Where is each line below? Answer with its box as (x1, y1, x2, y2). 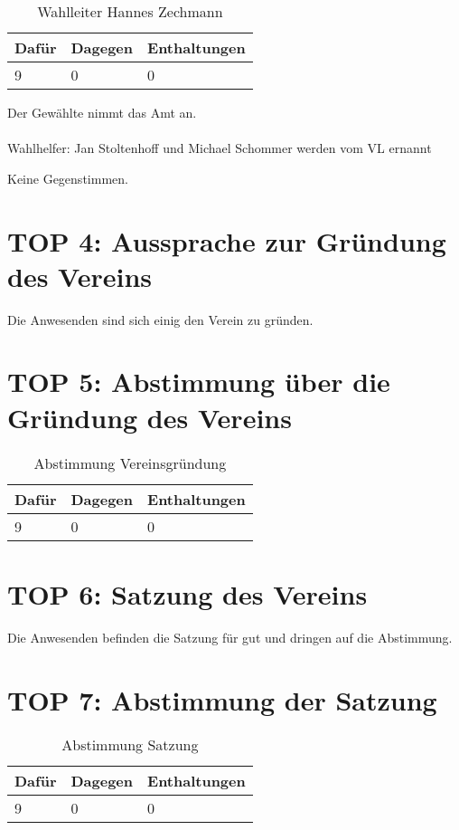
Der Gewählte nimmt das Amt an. (7, 103, 197, 121)
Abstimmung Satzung (61, 734, 199, 756)
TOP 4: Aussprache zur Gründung (7, 222, 446, 259)
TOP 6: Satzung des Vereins (7, 575, 368, 612)
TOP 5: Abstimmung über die (7, 363, 390, 400)
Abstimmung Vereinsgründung (33, 452, 227, 473)
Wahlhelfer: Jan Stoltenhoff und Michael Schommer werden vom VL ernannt (7, 138, 432, 157)
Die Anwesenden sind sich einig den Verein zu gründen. (7, 310, 314, 329)
